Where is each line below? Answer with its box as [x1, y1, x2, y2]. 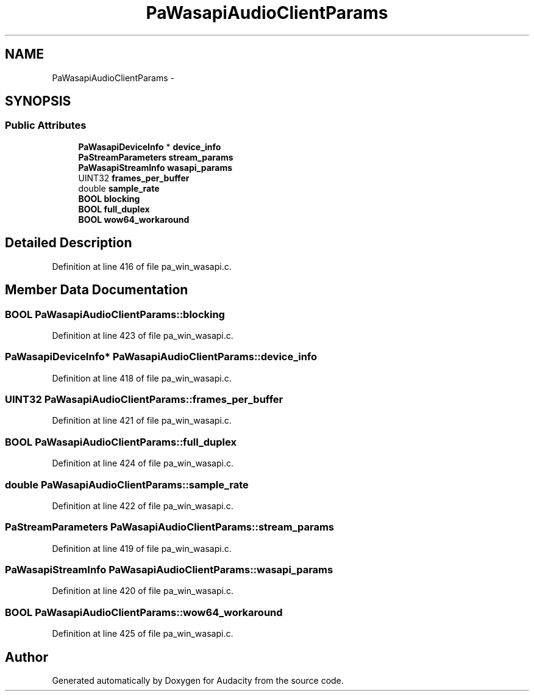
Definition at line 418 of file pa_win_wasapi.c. [52, 372, 232, 383]
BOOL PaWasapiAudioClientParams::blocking [5, 308, 225, 321]
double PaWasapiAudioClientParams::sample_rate [5, 478, 249, 491]
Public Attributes [5, 119, 87, 132]
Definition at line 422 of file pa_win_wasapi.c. [52, 500, 233, 511]
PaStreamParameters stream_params [78, 151, 233, 162]
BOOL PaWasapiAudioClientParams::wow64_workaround [5, 606, 283, 618]
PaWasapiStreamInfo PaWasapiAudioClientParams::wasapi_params [5, 564, 333, 576]
